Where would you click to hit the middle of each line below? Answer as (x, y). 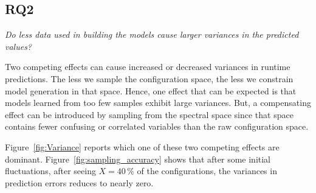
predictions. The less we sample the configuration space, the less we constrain (149, 78)
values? (19, 46)
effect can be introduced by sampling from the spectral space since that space (149, 114)
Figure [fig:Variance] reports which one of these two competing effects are (142, 146)
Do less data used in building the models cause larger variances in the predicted (152, 34)
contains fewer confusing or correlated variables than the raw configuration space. (157, 126)
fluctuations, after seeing (50, 171)
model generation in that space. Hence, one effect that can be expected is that (151, 90)
